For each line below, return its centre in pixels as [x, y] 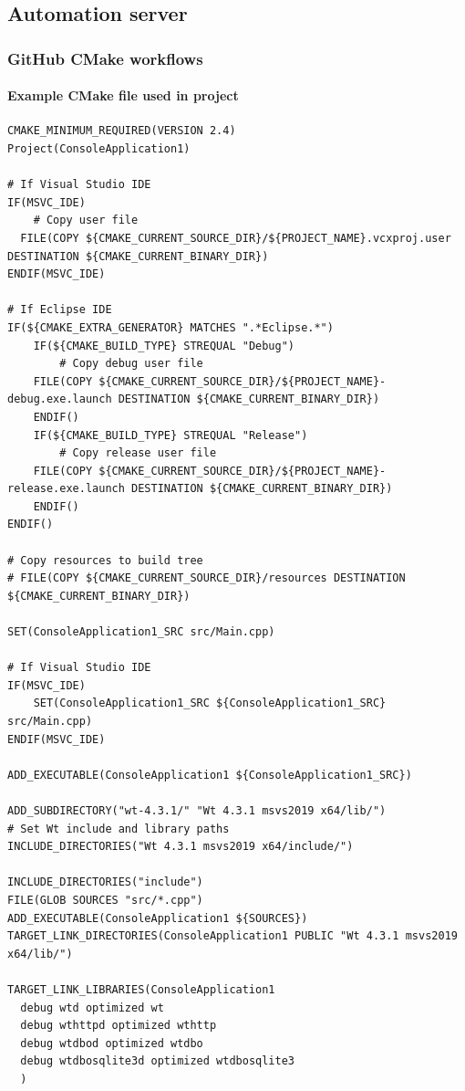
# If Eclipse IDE [60, 310]
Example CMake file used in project [123, 95]
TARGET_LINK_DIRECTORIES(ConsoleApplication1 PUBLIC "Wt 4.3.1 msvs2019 [232, 936]
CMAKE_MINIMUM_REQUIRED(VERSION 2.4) [122, 131]
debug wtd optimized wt [92, 1007]
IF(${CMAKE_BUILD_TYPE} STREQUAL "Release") [170, 435]
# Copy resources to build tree [105, 560]
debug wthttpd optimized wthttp [119, 1026]
